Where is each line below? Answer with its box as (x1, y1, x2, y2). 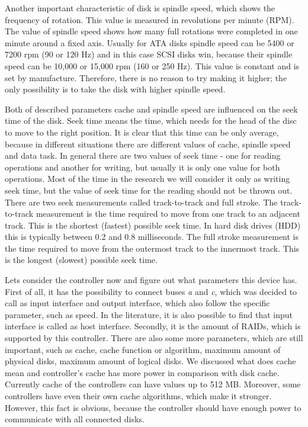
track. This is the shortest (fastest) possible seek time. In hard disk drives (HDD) (5, 219, 301, 231)
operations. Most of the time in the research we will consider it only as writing (5, 172, 290, 185)
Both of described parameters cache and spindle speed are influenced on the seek (5, 102, 298, 115)
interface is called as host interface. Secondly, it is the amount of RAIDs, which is (5, 320, 301, 332)
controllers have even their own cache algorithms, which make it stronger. (5, 390, 272, 402)
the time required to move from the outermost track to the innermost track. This (5, 242, 300, 254)
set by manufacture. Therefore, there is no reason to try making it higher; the (5, 71, 287, 84)
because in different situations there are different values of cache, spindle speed (5, 137, 291, 150)
